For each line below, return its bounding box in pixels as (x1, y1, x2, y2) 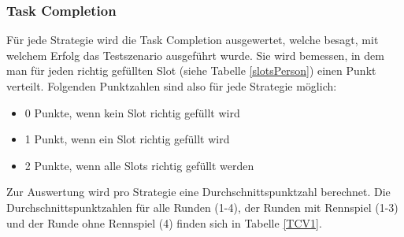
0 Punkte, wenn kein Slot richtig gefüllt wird (24, 104, 240, 120)
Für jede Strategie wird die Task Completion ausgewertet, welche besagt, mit (6, 31, 379, 48)
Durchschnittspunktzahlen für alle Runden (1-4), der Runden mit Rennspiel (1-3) (6, 198, 398, 215)
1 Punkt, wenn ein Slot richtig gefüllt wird (24, 131, 230, 147)
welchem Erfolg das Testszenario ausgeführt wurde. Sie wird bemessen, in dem (6, 46, 384, 63)
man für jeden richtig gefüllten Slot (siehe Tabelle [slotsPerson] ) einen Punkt (6, 62, 376, 79)
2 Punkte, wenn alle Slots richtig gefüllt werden (24, 157, 254, 173)
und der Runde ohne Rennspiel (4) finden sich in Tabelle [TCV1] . (6, 214, 322, 231)
